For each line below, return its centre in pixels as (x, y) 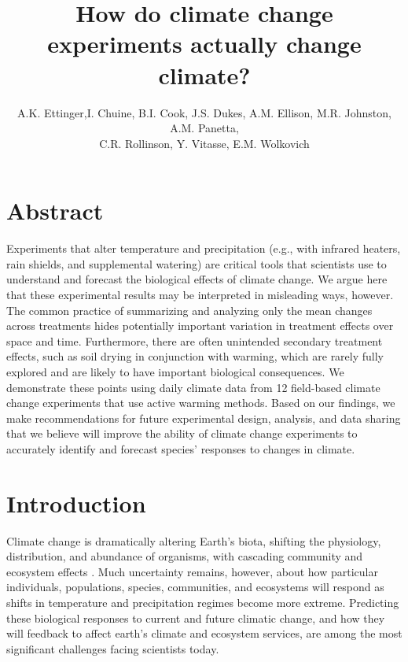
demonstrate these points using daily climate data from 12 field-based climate (193, 387)
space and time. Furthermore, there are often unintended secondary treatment (195, 340)
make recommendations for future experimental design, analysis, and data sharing (204, 418)
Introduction (76, 503)
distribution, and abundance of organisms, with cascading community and (185, 556)
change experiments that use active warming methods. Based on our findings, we (201, 403)
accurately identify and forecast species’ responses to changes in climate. (181, 448)
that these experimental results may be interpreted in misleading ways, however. (200, 294)
